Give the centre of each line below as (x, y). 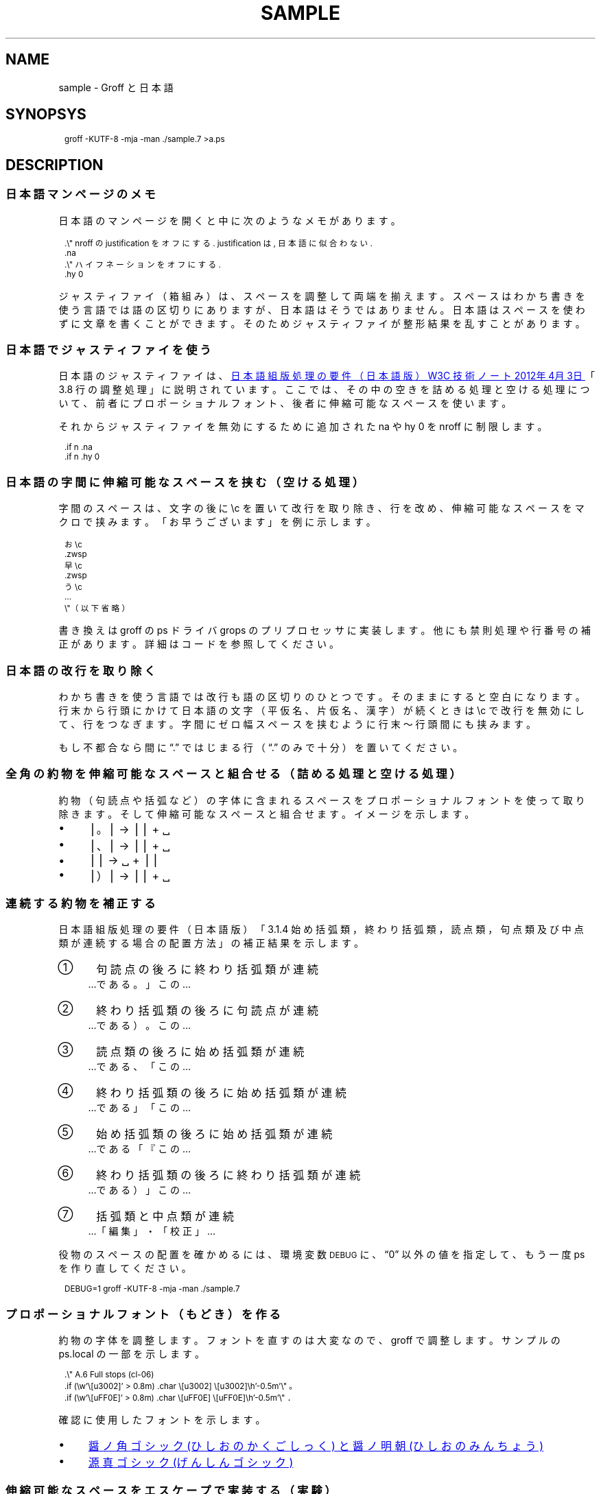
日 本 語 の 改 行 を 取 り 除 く (81, 671)
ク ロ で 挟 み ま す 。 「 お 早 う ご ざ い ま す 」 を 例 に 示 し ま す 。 (217, 522)
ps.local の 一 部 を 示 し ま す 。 (131, 1354)
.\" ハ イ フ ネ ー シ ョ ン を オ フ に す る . (143, 264)
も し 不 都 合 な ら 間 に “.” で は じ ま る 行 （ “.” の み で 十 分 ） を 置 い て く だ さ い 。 (261, 747)
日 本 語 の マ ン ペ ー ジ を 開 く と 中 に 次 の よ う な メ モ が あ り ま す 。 (229, 220)
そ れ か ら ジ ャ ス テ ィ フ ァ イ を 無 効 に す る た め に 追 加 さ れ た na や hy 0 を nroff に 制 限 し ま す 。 (303, 427)
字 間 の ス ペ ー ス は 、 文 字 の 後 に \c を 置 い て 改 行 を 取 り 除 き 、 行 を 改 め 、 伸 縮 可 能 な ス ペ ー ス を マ (321, 508)
